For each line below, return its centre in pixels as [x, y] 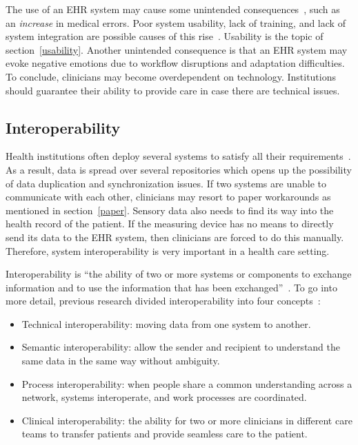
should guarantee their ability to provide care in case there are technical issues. [173, 90]
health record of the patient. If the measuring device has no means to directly [170, 224]
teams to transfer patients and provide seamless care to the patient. [165, 434]
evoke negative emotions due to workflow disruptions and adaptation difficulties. [175, 63]
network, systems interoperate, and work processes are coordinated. [164, 397]
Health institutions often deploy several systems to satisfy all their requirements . [178, 156]
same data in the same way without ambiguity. [121, 361]
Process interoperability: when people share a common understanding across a [187, 383]
